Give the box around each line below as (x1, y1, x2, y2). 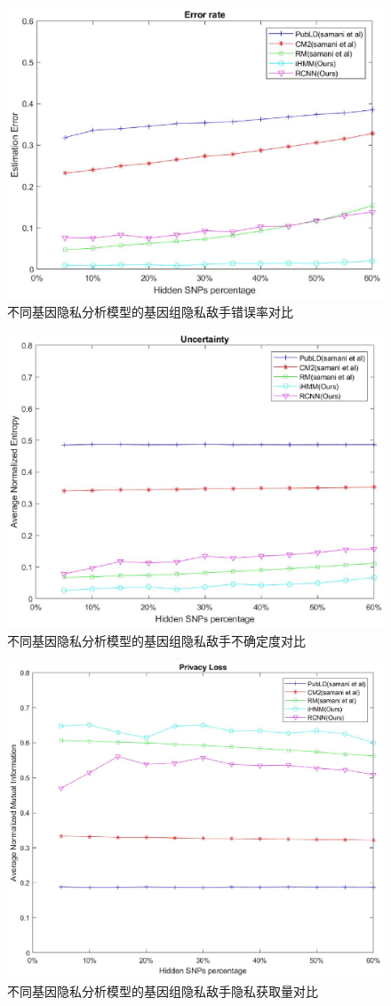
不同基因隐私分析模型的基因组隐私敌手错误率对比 (7, 302, 293, 321)
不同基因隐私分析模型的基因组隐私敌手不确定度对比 (7, 631, 306, 649)
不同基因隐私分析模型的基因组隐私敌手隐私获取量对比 (7, 981, 318, 1000)
